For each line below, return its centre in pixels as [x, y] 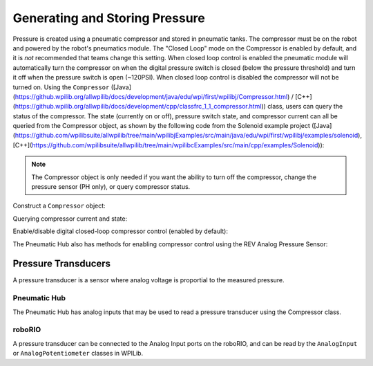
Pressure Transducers [61, 264]
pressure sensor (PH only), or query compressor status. [111, 187]
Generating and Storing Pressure [109, 18]
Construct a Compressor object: [59, 206]
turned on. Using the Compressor [61, 87]
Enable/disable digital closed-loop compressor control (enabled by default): [120, 231]
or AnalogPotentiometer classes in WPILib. [78, 354]
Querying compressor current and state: [70, 219]
